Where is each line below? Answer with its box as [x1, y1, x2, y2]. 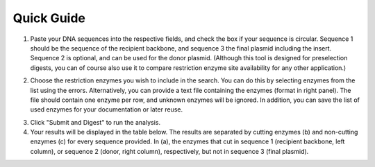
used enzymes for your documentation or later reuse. [30, 105, 183, 114]
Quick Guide [12, 10, 86, 26]
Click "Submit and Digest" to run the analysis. [30, 118, 161, 126]
